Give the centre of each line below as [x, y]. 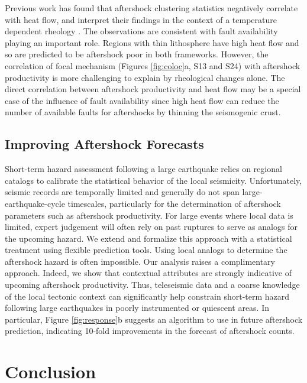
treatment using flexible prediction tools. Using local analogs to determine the [146, 250]
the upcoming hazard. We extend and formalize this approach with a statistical [148, 238]
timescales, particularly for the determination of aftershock [174, 203]
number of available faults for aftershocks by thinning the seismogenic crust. [143, 112]
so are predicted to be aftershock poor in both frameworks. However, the [137, 54]
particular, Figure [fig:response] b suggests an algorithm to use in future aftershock [154, 319]
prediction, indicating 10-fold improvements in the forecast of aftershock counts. [150, 331]
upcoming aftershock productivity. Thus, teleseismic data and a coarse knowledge [152, 285]
